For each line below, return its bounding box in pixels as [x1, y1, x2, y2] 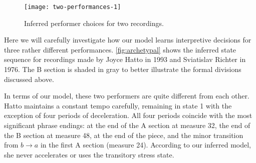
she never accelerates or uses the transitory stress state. [4, 149, 174, 159]
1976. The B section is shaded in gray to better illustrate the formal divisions [4, 64, 241, 74]
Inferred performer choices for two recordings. [24, 17, 164, 28]
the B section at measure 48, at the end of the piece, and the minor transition [4, 129, 243, 140]
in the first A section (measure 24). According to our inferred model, [40, 139, 251, 150]
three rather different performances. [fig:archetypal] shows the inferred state [4, 44, 236, 54]
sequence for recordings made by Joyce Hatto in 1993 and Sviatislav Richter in [4, 54, 246, 64]
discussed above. [4, 73, 54, 84]
